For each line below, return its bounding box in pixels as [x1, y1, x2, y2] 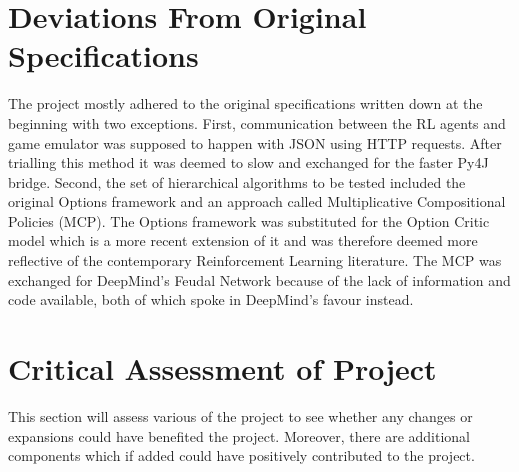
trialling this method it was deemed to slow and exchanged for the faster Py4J [8, 152, 489, 173]
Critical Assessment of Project [8, 348, 437, 389]
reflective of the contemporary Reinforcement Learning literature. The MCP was [8, 250, 502, 271]
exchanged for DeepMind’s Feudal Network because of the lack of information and [8, 269, 511, 290]
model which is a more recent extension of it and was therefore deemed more [8, 230, 478, 251]
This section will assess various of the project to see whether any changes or [8, 405, 473, 426]
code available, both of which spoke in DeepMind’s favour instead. [8, 289, 414, 310]
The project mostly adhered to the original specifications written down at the [8, 93, 483, 114]
